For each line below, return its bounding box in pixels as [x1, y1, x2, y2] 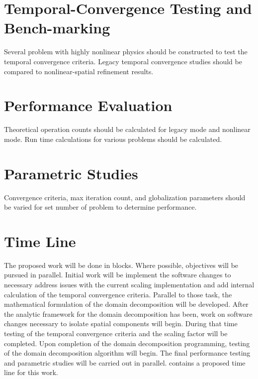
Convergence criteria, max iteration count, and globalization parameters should [4, 192, 246, 202]
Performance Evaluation [4, 95, 172, 116]
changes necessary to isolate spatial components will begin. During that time [4, 318, 238, 329]
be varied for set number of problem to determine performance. [4, 202, 197, 212]
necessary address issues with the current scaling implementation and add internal [4, 279, 255, 290]
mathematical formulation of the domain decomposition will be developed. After [4, 299, 249, 309]
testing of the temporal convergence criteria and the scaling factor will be [4, 328, 228, 338]
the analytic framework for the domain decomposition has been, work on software [4, 308, 253, 319]
